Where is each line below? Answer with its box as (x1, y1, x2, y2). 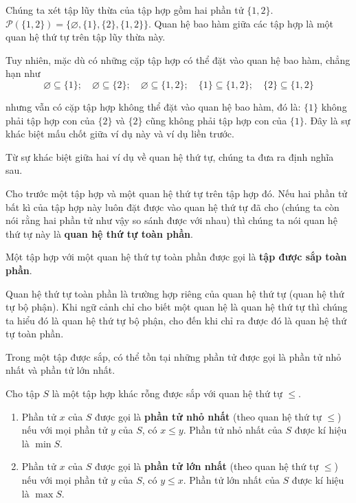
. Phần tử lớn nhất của (183, 473, 280, 487)
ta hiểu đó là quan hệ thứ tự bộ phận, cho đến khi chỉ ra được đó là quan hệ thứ (5, 313, 346, 327)
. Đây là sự (304, 113, 351, 127)
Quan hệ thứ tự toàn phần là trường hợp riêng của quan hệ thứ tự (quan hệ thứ (5, 286, 344, 300)
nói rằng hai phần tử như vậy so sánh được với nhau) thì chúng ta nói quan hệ (5, 213, 337, 227)
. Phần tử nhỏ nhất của (183, 423, 282, 437)
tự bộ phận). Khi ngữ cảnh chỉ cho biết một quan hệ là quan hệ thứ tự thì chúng (5, 300, 348, 314)
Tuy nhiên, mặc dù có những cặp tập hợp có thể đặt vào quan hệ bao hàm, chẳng (5, 52, 351, 67)
